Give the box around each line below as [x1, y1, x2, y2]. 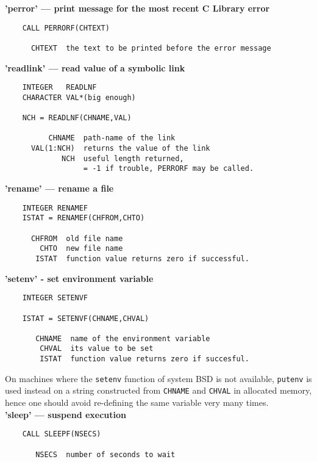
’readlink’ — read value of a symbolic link [5, 61, 185, 74]
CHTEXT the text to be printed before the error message [30, 43, 271, 52]
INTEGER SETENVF [22, 294, 88, 303]
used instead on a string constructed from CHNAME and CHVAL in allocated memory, [5, 384, 312, 397]
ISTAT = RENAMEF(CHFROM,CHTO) [22, 214, 145, 223]
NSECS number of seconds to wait [35, 450, 176, 459]
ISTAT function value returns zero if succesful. [40, 355, 249, 364]
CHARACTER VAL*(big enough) [22, 93, 136, 102]
